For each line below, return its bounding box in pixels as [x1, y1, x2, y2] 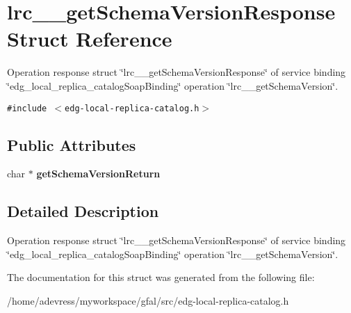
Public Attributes [7, 134, 136, 155]
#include [7, 103, 47, 113]
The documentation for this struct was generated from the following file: [7, 270, 315, 284]
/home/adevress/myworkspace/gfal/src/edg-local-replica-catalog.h [7, 293, 289, 307]
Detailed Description [7, 200, 159, 222]
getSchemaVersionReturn [36, 166, 161, 181]
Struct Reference [7, 24, 172, 53]
